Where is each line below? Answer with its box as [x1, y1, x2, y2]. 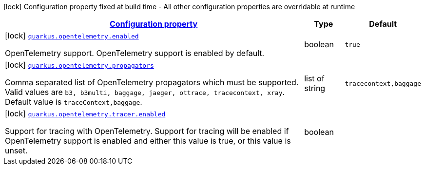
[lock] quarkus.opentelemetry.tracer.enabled [5, 109, 166, 118]
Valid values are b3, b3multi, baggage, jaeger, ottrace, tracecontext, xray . [5, 87, 285, 97]
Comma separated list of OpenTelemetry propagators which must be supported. [5, 77, 299, 87]
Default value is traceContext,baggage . [5, 97, 142, 107]
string [304, 83, 326, 93]
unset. [5, 146, 28, 155]
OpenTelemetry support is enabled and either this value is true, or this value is [5, 136, 291, 146]
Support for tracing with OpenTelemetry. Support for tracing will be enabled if [5, 126, 289, 136]
